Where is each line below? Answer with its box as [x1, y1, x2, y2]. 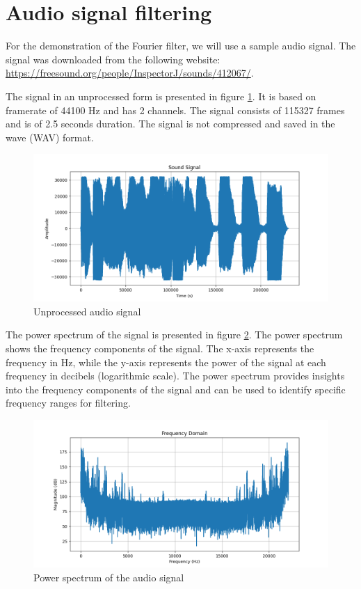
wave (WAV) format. [6, 129, 94, 144]
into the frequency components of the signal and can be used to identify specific [6, 382, 346, 396]
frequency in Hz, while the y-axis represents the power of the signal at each [6, 354, 326, 369]
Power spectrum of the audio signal [33, 570, 184, 584]
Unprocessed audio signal [33, 304, 141, 318]
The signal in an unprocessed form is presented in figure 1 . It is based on [6, 88, 316, 103]
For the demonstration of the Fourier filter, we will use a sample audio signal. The [6, 38, 356, 53]
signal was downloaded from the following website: [6, 52, 220, 66]
